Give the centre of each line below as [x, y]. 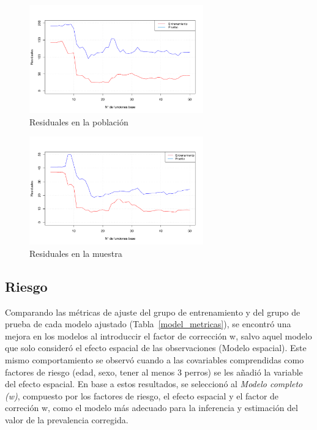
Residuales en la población [79, 121]
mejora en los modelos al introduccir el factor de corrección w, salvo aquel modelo [158, 335]
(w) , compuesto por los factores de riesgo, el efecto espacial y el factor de [142, 395]
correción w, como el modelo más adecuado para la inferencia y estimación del [151, 408]
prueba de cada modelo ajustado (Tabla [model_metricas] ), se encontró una [148, 324]
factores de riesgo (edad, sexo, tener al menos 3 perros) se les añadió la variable [154, 372]
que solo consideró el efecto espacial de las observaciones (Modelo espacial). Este [156, 348]
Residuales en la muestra [76, 253]
